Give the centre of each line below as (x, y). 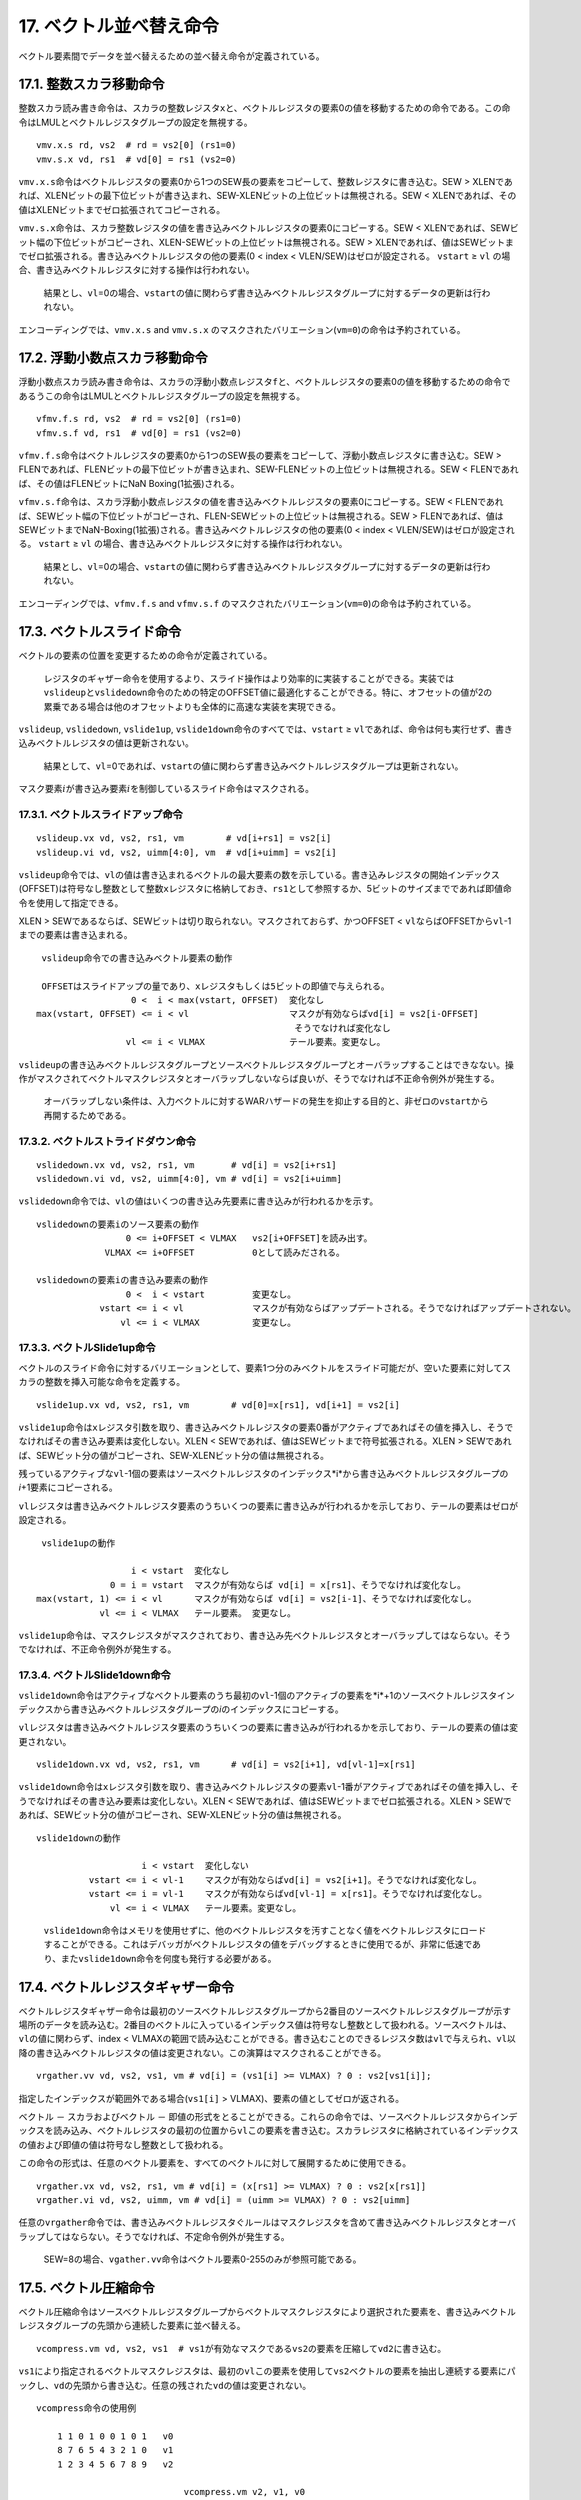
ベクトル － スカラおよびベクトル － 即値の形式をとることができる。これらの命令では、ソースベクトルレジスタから (255, 2117)
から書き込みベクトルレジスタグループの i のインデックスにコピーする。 (198, 1709)
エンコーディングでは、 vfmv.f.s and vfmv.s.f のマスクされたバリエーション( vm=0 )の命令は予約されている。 (247, 603)
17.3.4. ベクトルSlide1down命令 (95, 1675)
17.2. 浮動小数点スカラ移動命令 (113, 358)
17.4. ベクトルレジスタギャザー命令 (126, 1986)
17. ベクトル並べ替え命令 (118, 26)
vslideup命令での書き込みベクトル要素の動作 (137, 958)
